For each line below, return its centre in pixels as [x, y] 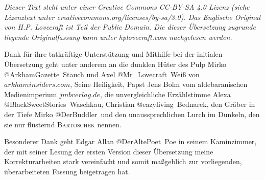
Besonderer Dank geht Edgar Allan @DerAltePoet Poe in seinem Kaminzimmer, [130, 141]
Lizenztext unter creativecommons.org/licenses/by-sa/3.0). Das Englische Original [132, 17]
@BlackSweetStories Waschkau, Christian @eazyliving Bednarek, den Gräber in [130, 104]
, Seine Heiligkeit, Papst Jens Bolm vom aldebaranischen [159, 84]
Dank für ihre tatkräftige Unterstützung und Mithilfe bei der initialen [113, 54]
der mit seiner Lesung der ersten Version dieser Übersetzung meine [109, 151]
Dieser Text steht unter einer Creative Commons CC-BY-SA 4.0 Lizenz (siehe [127, 7]
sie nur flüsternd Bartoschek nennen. [63, 124]
